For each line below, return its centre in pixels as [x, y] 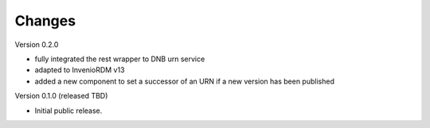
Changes [45, 21]
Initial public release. [68, 111]
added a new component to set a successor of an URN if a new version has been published [184, 81]
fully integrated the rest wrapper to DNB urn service [120, 59]
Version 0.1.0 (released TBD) [61, 96]
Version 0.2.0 [37, 45]
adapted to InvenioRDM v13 [80, 70]
